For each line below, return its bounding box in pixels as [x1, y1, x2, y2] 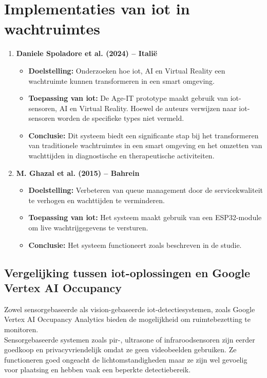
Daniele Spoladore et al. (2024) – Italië [16, 48, 158, 59]
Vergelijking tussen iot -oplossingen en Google [4, 264, 251, 280]
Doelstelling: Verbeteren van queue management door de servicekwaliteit [28, 185, 263, 195]
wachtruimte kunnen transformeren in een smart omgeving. [28, 75, 215, 86]
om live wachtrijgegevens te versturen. [28, 222, 148, 233]
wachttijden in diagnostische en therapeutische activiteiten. [28, 150, 215, 161]
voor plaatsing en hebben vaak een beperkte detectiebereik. [4, 364, 191, 375]
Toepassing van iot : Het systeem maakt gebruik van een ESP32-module [28, 212, 262, 223]
